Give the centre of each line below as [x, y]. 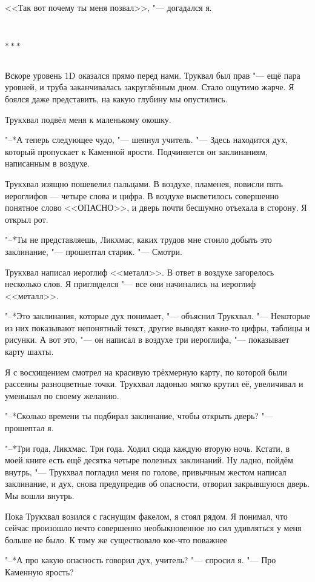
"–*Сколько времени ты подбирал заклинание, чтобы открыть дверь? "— [139, 416]
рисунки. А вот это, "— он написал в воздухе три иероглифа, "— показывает [147, 339]
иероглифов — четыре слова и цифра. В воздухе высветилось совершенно [142, 195]
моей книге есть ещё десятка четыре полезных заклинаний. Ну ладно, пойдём [149, 460]
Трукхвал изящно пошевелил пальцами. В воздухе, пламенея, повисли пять [144, 183]
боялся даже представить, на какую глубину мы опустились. [116, 98]
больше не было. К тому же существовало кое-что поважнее [116, 539]
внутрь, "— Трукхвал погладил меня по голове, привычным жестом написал [146, 471]
